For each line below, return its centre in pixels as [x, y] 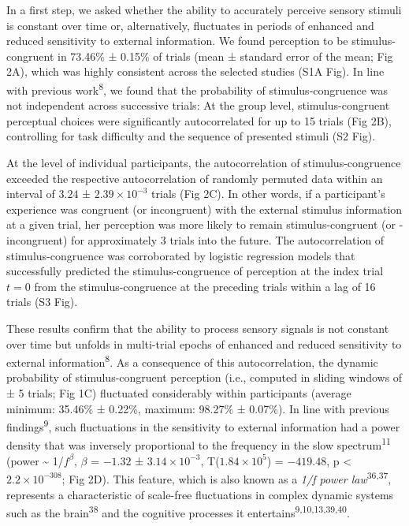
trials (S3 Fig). [42, 302]
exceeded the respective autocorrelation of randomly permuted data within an [195, 178]
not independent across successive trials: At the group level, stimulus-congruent [198, 105]
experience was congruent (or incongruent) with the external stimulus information [204, 209]
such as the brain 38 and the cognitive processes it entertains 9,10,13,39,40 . [178, 511]
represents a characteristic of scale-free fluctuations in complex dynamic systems [200, 494]
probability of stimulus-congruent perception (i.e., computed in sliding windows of [204, 377]
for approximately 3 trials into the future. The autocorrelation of [228, 239]
